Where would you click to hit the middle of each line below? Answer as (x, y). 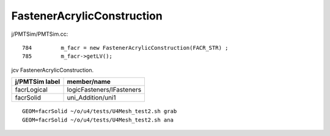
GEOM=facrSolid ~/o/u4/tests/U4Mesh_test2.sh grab (100, 111)
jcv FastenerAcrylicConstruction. (53, 70)
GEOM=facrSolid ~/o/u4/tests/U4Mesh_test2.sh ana (98, 120)
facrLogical (31, 90)
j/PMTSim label (38, 82)
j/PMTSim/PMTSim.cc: (40, 34)
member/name (89, 82)
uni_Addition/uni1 (91, 98)
